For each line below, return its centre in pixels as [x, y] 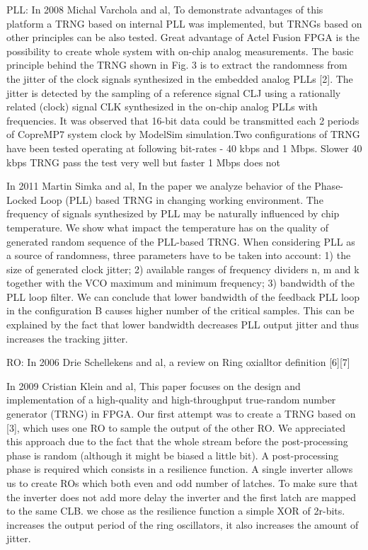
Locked [22, 199]
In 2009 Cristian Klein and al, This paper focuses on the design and [154, 385]
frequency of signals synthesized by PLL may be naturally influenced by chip [173, 213]
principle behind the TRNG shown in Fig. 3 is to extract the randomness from [177, 65]
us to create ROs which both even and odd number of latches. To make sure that [182, 483]
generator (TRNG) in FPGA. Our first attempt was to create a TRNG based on [181, 414]
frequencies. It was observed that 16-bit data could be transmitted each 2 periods [183, 120]
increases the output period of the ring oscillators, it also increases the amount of [183, 524]
